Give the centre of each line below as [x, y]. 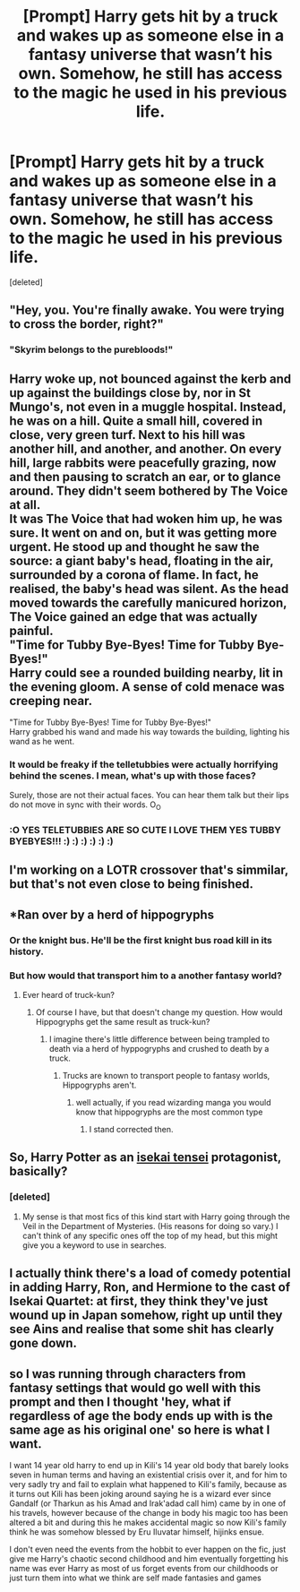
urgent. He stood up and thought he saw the [134, 547]
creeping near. [51, 701]
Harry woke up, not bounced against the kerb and [150, 379]
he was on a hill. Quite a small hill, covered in [136, 421]
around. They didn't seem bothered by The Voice [149, 491]
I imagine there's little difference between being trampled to [159, 1039]
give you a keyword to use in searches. [94, 1245]
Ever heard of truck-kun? [68, 995]
